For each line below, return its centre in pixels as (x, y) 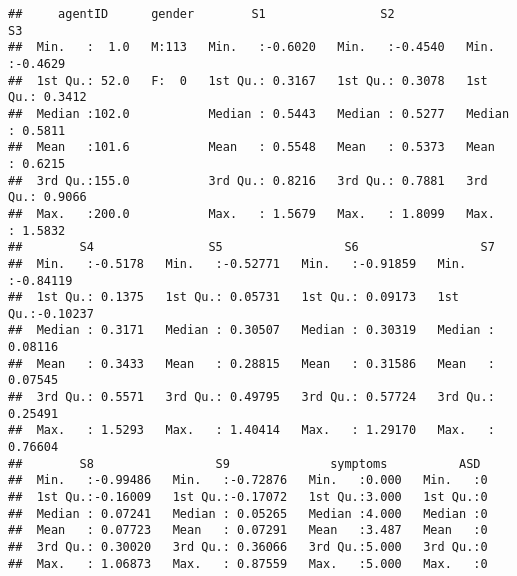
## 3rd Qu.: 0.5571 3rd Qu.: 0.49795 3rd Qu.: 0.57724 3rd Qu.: (251, 397)
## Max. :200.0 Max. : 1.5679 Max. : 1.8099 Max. (251, 213)
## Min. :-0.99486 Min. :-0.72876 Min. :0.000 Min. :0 (248, 480)
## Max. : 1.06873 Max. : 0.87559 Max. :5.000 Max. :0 (248, 563)
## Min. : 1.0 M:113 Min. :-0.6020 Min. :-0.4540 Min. (251, 47)
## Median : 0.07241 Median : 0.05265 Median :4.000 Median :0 (248, 513)
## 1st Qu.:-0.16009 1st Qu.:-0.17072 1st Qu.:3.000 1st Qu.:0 (248, 497)
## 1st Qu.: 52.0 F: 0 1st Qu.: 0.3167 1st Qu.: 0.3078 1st (248, 80)
